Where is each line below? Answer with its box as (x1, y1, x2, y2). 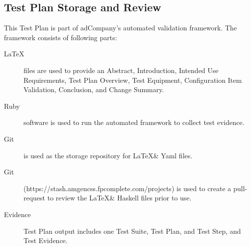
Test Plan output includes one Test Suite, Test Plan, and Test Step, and (24, 225, 241, 236)
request (24, 193, 46, 203)
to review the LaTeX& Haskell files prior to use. (47, 193, 192, 203)
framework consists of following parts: (4, 32, 117, 42)
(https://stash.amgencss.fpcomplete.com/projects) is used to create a (24, 183, 231, 193)
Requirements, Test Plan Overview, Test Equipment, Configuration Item (24, 74, 242, 85)
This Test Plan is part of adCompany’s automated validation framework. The (4, 23, 237, 33)
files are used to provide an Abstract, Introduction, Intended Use (24, 65, 219, 75)
